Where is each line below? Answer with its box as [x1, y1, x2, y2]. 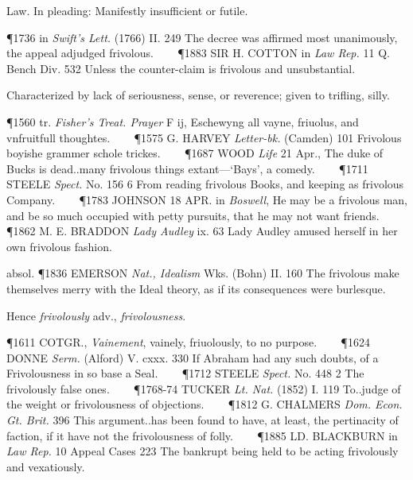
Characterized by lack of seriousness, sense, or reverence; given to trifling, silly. [6, 87, 390, 103]
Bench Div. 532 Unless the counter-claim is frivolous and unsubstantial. [6, 60, 356, 76]
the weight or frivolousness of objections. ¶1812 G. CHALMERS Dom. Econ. [6, 396, 403, 412]
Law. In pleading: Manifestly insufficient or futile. [6, 2, 248, 18]
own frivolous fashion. [6, 238, 112, 254]
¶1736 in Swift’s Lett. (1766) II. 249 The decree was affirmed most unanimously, [6, 29, 398, 45]
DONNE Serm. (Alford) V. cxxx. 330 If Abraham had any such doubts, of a [6, 349, 379, 366]
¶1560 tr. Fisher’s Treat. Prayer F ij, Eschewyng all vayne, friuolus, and [6, 113, 359, 130]
